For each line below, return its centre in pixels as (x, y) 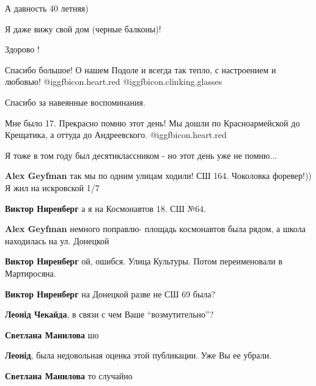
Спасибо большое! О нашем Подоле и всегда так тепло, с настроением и (141, 69)
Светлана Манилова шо (52, 334)
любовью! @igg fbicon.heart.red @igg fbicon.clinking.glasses (114, 82)
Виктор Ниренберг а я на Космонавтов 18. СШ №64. (106, 208)
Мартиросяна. (31, 273)
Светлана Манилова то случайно (69, 375)
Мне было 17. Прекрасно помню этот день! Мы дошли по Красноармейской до (152, 122)
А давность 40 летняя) (47, 8)
